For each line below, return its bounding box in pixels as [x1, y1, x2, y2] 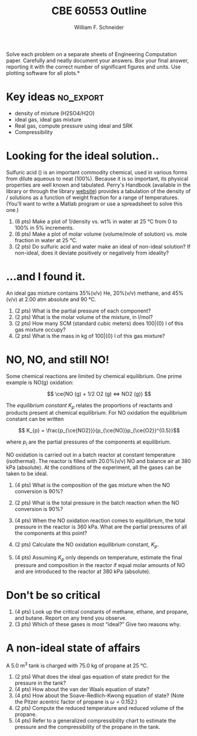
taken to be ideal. [6, 470, 48, 477]
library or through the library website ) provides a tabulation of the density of [6, 187, 191, 194]
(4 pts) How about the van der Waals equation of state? [14, 686, 149, 693]
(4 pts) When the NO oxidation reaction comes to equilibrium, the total [14, 517, 186, 524]
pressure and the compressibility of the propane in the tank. [14, 724, 160, 731]
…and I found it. [6, 270, 86, 283]
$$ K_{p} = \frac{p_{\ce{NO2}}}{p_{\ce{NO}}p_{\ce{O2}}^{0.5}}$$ [18, 427, 180, 434]
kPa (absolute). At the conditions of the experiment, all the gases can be [6, 464, 182, 471]
